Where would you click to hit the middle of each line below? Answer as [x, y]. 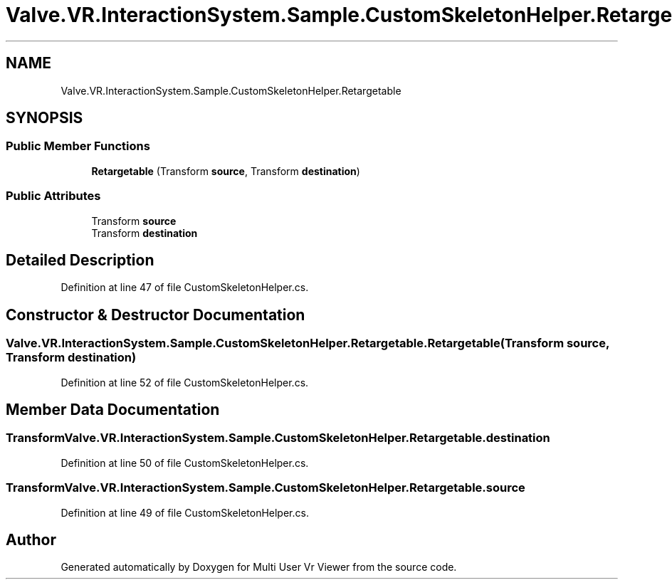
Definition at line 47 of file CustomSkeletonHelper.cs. [185, 288]
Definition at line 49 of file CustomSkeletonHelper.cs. [185, 512]
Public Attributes [53, 196]
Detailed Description [80, 260]
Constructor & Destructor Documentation [156, 315]
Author [31, 540]
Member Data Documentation [113, 410]
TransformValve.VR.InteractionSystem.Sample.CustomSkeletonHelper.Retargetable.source [266, 488]
